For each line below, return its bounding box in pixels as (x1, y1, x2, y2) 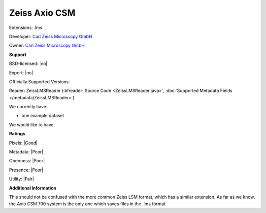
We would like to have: (9, 122, 55, 127)
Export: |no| (9, 69, 33, 76)
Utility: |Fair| (9, 176, 34, 182)
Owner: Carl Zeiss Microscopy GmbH (9, 42, 85, 49)
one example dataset (21, 113, 64, 119)
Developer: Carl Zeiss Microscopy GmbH (9, 33, 92, 39)
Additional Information (9, 185, 57, 191)
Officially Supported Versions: (9, 79, 70, 85)
